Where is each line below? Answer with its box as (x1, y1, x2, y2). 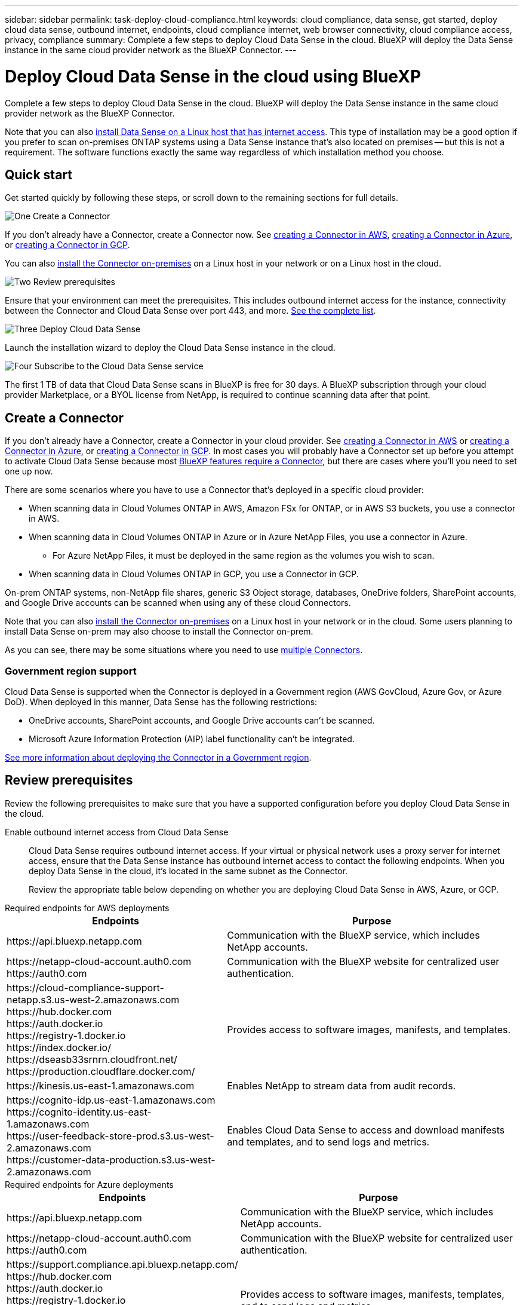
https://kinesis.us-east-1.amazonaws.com (7, 1079, 195, 1092)
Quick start (5, 167, 72, 182)
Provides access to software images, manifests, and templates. (227, 1023, 511, 1036)
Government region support (5, 664, 137, 677)
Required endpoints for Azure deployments (5, 1179, 174, 1190)
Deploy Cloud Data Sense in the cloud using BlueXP (5, 66, 422, 87)
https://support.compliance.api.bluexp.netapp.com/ (7, 1258, 238, 1270)
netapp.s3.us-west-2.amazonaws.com (7, 993, 180, 1006)
